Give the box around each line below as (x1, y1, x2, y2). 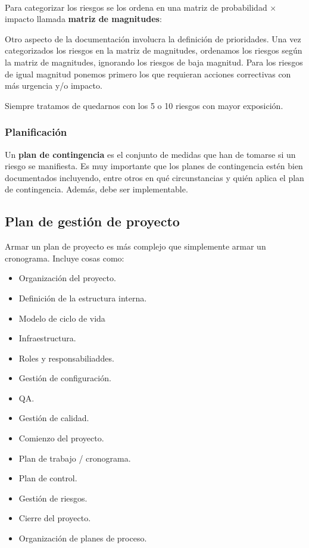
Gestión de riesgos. (18, 491, 88, 504)
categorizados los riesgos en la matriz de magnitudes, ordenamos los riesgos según (5, 44, 302, 57)
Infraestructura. (18, 332, 76, 344)
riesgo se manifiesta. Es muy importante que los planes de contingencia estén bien (5, 160, 303, 172)
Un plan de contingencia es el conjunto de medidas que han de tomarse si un (5, 148, 296, 160)
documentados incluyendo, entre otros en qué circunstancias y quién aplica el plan (5, 171, 304, 183)
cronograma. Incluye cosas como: (5, 251, 124, 264)
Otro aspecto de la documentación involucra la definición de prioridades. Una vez (5, 32, 301, 45)
